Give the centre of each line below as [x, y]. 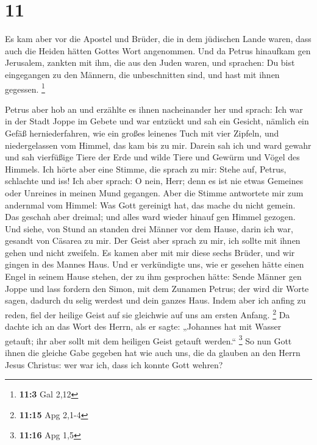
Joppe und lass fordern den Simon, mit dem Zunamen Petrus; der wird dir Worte [157, 288]
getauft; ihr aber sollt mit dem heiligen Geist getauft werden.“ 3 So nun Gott [148, 340]
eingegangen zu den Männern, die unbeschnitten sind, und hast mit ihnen [142, 74]
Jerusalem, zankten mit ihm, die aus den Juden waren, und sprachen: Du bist [150, 62]
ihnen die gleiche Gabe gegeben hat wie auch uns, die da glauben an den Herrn [153, 352]
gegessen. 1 [25, 88]
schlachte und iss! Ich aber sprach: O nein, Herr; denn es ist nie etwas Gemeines [154, 181]
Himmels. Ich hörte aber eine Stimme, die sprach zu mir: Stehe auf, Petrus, [146, 169]
